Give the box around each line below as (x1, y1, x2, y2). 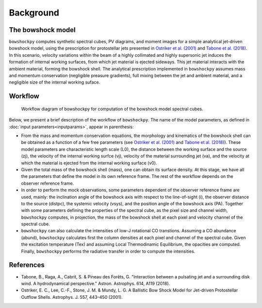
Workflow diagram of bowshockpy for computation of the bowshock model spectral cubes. (21, 106, 203, 112)
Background (9, 7, 59, 18)
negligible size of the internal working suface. (9, 79, 100, 85)
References (9, 261, 45, 269)
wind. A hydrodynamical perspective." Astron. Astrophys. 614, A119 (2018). (21, 280, 170, 286)
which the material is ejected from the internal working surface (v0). (21, 160, 157, 166)
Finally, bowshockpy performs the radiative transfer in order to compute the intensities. (21, 248, 196, 254)
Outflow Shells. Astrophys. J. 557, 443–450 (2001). (21, 294, 123, 300)
